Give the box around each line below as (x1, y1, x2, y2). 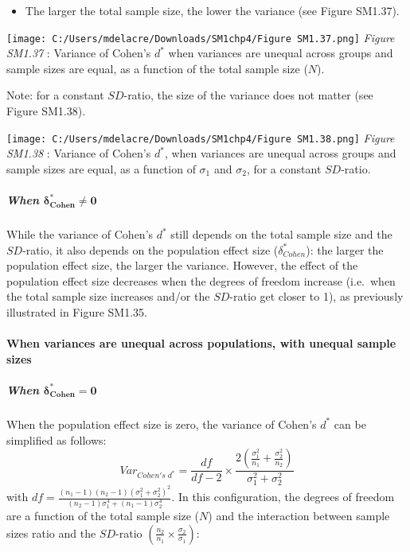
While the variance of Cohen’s (6, 226, 154, 243)
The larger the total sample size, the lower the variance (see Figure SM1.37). (25, 2, 400, 18)
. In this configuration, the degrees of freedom (171, 488, 395, 505)
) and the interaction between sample (208, 507, 390, 523)
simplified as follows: (6, 431, 107, 448)
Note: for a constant (6, 87, 104, 103)
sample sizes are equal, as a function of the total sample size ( (6, 60, 308, 76)
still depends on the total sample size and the (170, 226, 392, 243)
